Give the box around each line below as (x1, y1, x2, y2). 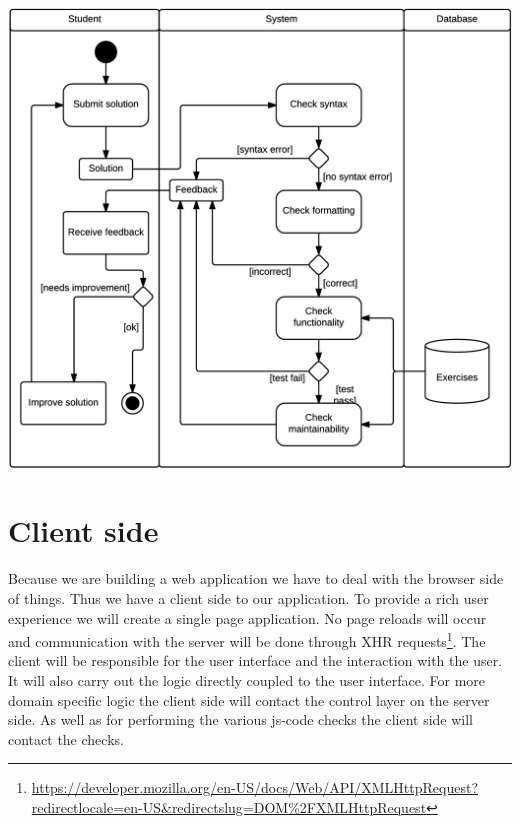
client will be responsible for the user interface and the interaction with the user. (8, 650, 503, 671)
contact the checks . (8, 728, 124, 749)
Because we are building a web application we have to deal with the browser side (8, 568, 504, 589)
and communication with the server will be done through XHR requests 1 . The (8, 628, 486, 651)
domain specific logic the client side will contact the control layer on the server (8, 689, 490, 710)
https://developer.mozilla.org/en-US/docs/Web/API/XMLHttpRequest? (31, 777, 479, 798)
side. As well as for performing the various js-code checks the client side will (8, 709, 473, 730)
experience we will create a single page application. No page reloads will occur (8, 607, 487, 628)
